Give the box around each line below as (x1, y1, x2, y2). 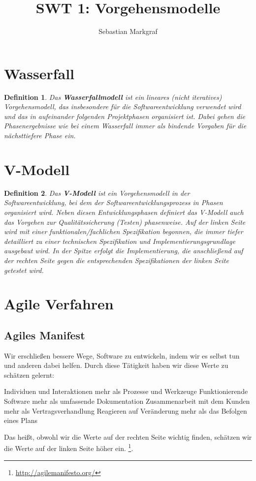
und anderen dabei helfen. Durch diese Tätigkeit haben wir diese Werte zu (4, 360, 228, 370)
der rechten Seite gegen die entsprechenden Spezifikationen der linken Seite (4, 255, 229, 265)
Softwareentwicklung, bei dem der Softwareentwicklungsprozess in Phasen (4, 197, 223, 208)
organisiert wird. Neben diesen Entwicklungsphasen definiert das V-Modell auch (4, 207, 244, 217)
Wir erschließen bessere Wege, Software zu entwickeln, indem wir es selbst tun (4, 350, 240, 361)
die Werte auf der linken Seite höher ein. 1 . (4, 442, 133, 453)
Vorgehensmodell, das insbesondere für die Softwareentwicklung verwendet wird (4, 101, 241, 112)
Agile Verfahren (4, 294, 114, 314)
